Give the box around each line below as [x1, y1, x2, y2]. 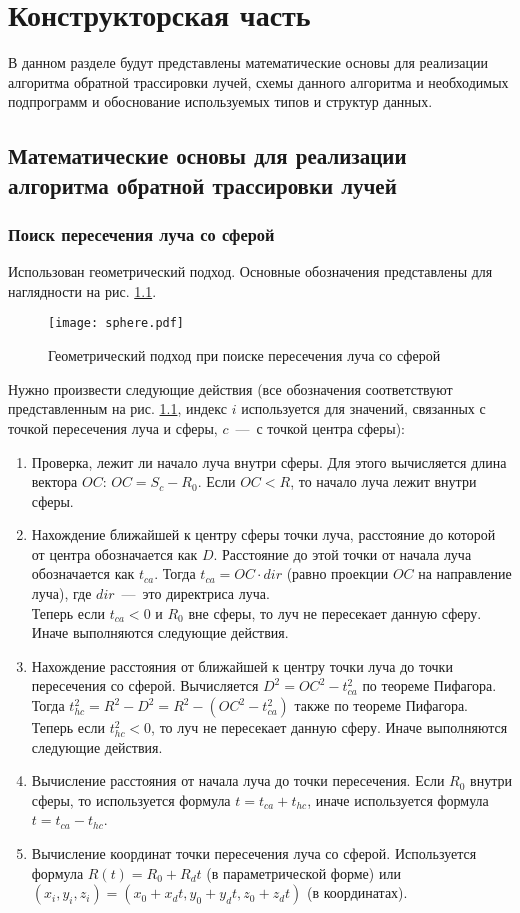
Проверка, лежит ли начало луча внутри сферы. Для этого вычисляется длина [31, 451, 507, 472]
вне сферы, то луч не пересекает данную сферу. [188, 602, 482, 623]
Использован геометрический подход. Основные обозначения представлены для [8, 261, 493, 282]
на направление [418, 563, 512, 584]
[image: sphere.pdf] [48, 316, 185, 331]
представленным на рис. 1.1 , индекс [8, 398, 227, 419]
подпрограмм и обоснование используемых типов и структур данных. [8, 91, 433, 112]
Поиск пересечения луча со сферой [8, 222, 275, 246]
